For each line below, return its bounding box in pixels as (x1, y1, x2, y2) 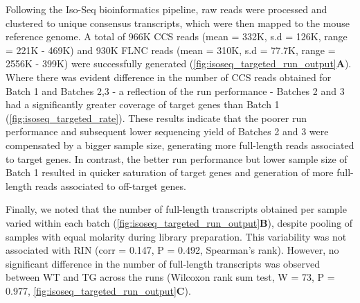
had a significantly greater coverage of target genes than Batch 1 (6, 97, 280, 112)
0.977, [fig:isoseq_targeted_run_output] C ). (6, 283, 191, 297)
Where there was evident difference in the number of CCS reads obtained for (6, 69, 332, 84)
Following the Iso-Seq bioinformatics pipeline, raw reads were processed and (6, 2, 327, 16)
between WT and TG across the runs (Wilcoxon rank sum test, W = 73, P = (6, 270, 335, 284)
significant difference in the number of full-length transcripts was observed (6, 256, 321, 270)
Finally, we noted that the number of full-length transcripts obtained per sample (6, 202, 347, 216)
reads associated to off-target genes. (35, 178, 186, 193)
